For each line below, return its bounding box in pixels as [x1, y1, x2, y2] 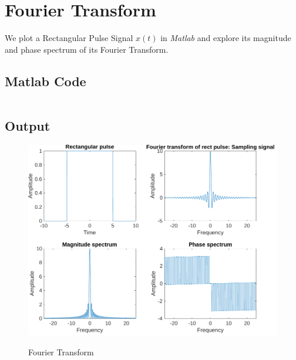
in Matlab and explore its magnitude [160, 32, 291, 44]
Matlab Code [5, 72, 86, 90]
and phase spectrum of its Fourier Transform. [5, 43, 169, 55]
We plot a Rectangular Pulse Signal [5, 32, 133, 44]
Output [5, 116, 51, 134]
